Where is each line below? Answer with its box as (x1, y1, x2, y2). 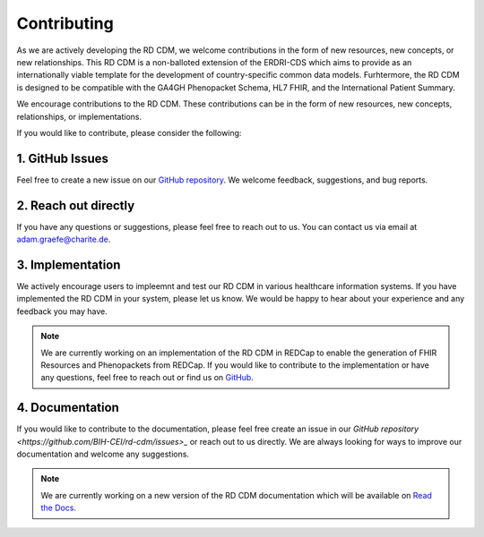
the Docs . (40, 502, 76, 514)
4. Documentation (16, 400, 120, 415)
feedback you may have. (16, 305, 108, 317)
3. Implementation (16, 257, 121, 272)
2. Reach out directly (16, 198, 135, 213)
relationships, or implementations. (16, 111, 143, 122)
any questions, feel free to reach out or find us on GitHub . (40, 372, 255, 383)
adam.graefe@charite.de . (16, 234, 111, 245)
